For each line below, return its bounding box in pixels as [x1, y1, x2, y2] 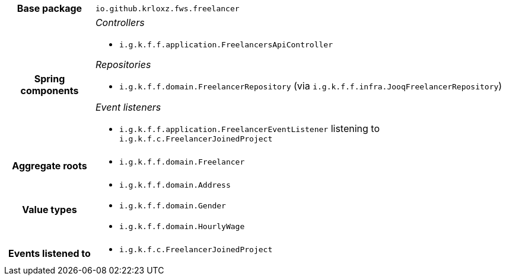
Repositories [95, 59, 151, 70]
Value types [22, 203, 77, 215]
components [20, 85, 79, 96]
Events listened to [8, 247, 91, 259]
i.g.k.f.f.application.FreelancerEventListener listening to [119, 123, 380, 134]
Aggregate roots [12, 159, 87, 172]
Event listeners [95, 101, 161, 113]
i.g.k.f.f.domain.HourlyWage [119, 222, 245, 231]
